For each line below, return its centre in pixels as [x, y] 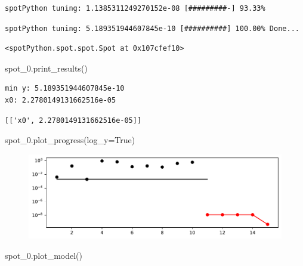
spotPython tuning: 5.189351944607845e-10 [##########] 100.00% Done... [152, 28]
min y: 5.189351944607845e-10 [65, 89]
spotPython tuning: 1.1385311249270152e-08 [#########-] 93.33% [135, 8]
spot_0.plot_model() [44, 255]
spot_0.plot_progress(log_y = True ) [70, 140]
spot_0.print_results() [46, 68]
